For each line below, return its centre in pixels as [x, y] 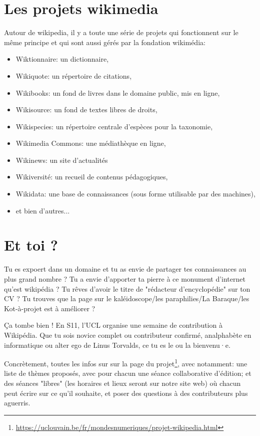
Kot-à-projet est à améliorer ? [50, 308]
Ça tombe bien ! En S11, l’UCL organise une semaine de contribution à [113, 325]
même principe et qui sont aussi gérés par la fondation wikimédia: [105, 42]
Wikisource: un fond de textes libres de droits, [86, 110]
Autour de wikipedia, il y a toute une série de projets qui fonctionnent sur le [121, 32]
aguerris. [17, 403]
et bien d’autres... [43, 210]
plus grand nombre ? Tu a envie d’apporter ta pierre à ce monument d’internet [125, 278]
